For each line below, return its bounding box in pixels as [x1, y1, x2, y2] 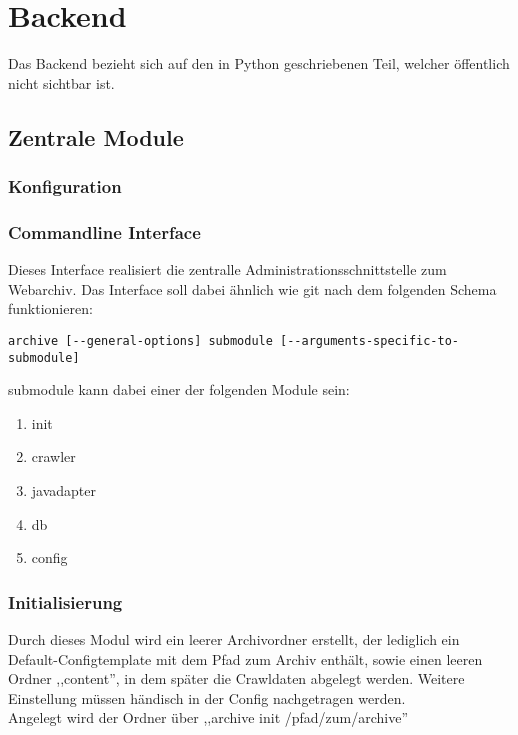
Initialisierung [8, 589, 123, 614]
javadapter [31, 480, 97, 501]
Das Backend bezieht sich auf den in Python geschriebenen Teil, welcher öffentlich [8, 53, 510, 74]
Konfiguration [8, 174, 122, 199]
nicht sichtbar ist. [8, 72, 115, 93]
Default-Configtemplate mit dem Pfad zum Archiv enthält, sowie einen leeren [8, 648, 483, 669]
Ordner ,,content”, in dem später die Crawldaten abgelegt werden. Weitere [8, 668, 465, 689]
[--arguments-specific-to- [280, 333, 460, 348]
